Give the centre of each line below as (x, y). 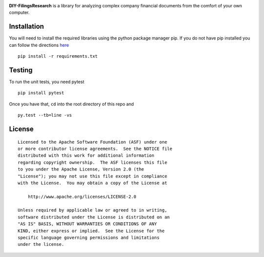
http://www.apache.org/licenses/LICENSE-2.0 (82, 196)
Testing (21, 70)
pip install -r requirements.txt (58, 56)
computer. (19, 13)
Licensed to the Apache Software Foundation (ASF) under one (92, 142)
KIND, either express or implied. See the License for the (91, 231)
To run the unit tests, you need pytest (47, 82)
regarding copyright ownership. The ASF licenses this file (92, 162)
